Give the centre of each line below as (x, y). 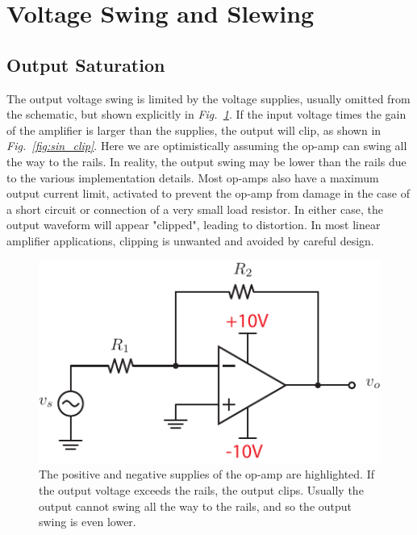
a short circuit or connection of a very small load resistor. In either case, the (195, 209)
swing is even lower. (88, 522)
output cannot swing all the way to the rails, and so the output (196, 506)
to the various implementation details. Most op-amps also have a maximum (193, 177)
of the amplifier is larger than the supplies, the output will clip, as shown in (194, 130)
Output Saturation (86, 64)
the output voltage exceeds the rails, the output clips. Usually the (201, 489)
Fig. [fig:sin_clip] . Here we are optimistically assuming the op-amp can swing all (207, 146)
